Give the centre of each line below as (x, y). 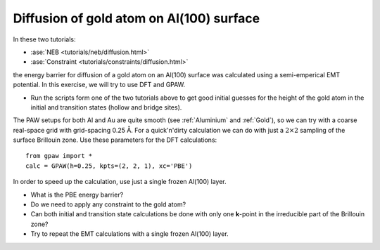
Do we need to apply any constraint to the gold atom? (108, 204)
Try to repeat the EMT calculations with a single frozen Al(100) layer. (129, 234)
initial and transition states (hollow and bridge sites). (106, 107)
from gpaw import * (59, 156)
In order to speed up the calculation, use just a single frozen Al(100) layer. (120, 182)
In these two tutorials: (44, 39)
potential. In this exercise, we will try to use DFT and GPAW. (99, 85)
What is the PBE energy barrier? (77, 195)
